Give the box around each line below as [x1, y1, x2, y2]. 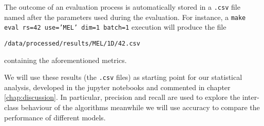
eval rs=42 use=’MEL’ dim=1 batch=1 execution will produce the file [4, 22, 227, 32]
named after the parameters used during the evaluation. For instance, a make [4, 11, 246, 22]
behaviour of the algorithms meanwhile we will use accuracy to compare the [21, 102, 260, 113]
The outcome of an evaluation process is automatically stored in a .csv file [4, 2, 240, 12]
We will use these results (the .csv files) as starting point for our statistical [4, 72, 242, 82]
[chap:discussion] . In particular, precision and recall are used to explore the [4, 92, 240, 102]
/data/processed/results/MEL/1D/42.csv [4, 39, 140, 47]
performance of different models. [4, 112, 106, 122]
